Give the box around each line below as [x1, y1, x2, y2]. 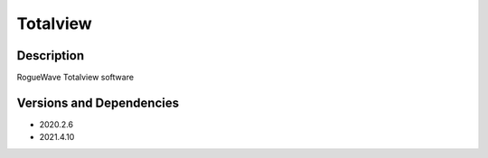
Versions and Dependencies [16, 95, 180, 110]
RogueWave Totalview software [16, 72, 135, 83]
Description [16, 48, 85, 63]
